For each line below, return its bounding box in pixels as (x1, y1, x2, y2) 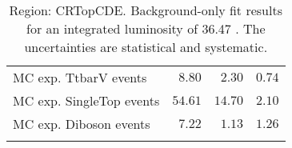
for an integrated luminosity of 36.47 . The (26, 19, 266, 38)
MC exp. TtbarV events (13, 68, 147, 86)
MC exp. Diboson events (13, 114, 150, 133)
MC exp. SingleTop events (13, 91, 160, 110)
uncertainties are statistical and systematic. (24, 38, 268, 56)
